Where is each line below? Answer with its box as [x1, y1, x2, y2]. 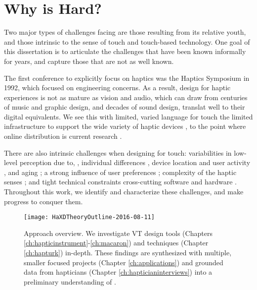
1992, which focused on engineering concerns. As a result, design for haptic [4, 82, 231, 93]
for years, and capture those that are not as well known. [4, 56, 174, 66]
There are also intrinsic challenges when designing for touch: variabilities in [4, 147, 232, 158]
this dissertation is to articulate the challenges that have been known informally [4, 46, 246, 57]
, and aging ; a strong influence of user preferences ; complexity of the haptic [4, 167, 237, 177]
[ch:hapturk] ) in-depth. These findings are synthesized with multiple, [24, 247, 232, 258]
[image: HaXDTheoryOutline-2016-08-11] [24, 214, 155, 221]
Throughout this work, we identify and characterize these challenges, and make [4, 186, 244, 197]
